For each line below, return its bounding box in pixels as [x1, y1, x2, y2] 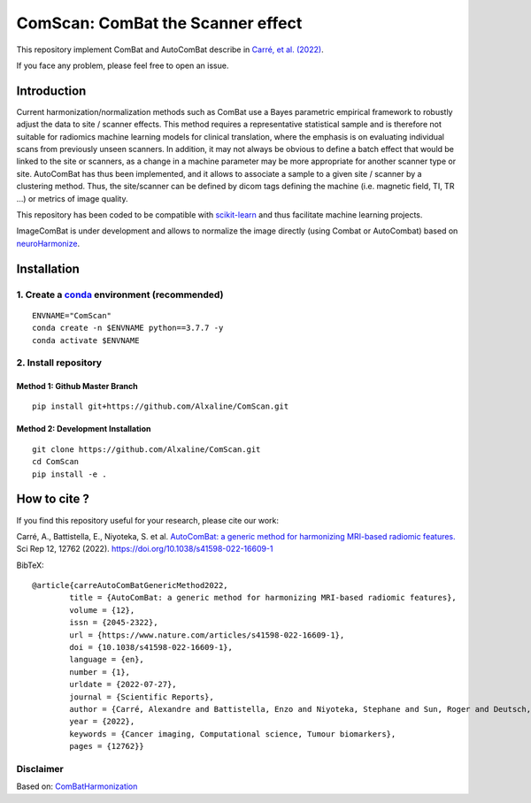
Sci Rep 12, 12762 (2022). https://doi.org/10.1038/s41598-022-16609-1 [16, 544, 273, 554]
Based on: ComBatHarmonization [16, 781, 138, 792]
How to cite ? [16, 492, 90, 507]
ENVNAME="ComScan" [32, 310, 112, 320]
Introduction [16, 83, 87, 98]
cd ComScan [32, 456, 80, 467]
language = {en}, [69, 654, 145, 665]
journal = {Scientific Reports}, [69, 692, 214, 702]
